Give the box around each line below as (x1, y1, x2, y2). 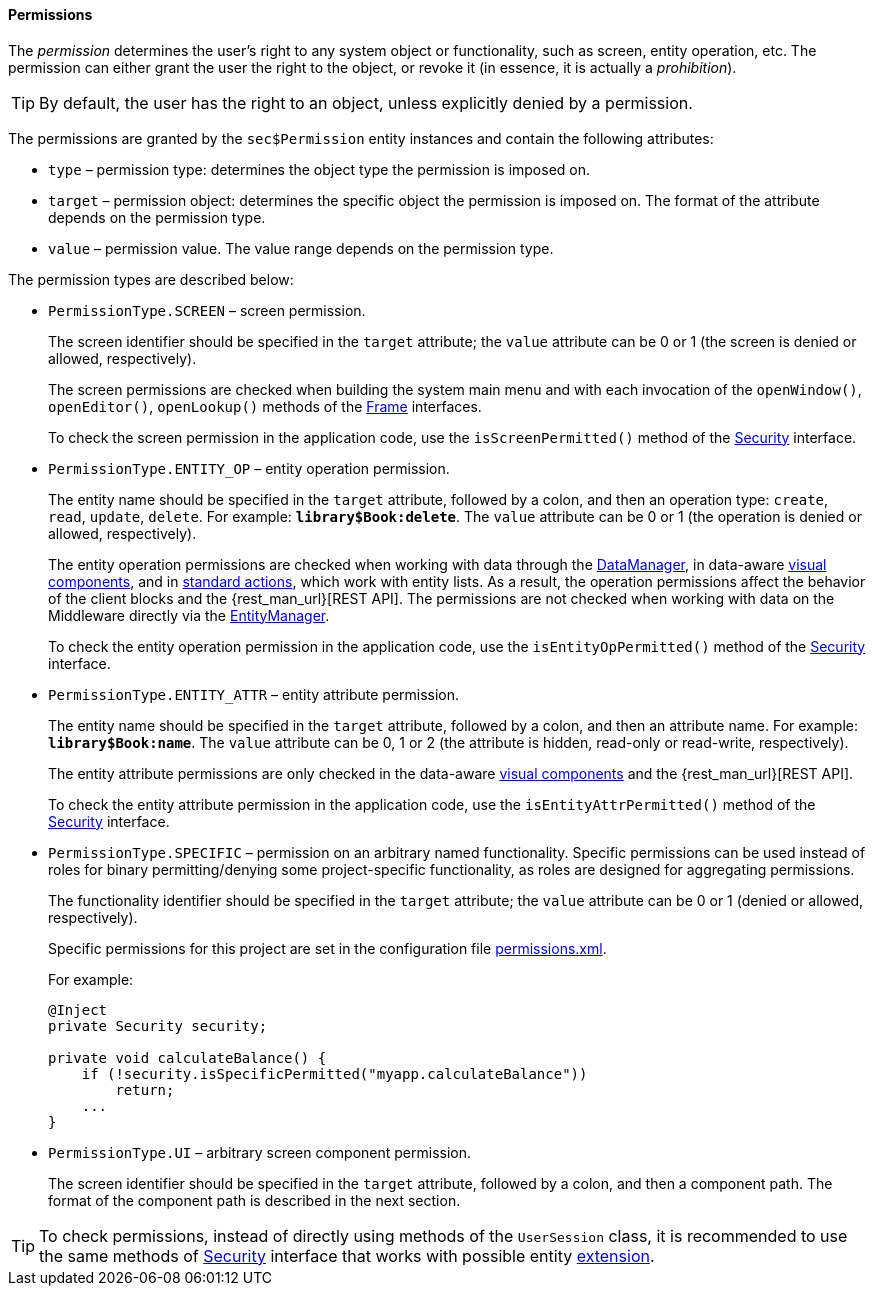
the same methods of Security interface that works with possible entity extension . (39, 1245, 655, 1266)
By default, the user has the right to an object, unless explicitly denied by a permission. (39, 92, 693, 113)
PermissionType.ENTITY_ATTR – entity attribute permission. (48, 685, 460, 703)
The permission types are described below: (8, 270, 294, 288)
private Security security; (48, 1017, 268, 1034)
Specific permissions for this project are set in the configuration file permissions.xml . (48, 939, 607, 957)
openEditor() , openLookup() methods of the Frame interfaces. (48, 397, 482, 415)
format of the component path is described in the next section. (48, 1191, 461, 1209)
